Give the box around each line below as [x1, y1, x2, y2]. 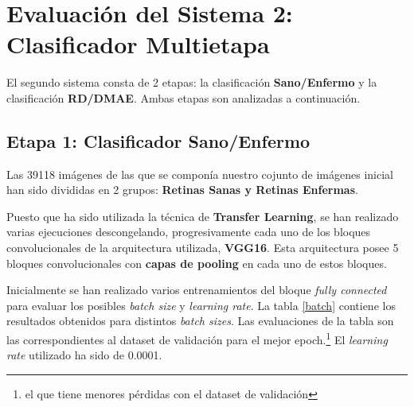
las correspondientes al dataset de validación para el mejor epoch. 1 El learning [6, 329, 388, 347]
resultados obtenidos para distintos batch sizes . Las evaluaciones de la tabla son [6, 312, 394, 329]
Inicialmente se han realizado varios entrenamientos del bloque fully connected [6, 281, 387, 298]
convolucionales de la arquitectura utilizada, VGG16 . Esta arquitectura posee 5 [6, 239, 399, 256]
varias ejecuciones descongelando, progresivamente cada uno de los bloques [6, 223, 371, 240]
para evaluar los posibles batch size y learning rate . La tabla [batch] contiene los [6, 297, 396, 313]
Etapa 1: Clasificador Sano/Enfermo [6, 128, 310, 153]
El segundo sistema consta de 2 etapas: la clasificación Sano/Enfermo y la [6, 74, 377, 91]
